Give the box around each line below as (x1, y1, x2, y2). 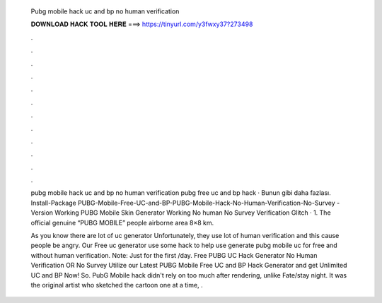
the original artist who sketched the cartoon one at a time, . (30, 280, 203, 289)
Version (30, 208, 53, 217)
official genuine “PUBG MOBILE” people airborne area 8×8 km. (30, 218, 214, 227)
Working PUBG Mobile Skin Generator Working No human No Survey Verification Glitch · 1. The (54, 208, 332, 217)
